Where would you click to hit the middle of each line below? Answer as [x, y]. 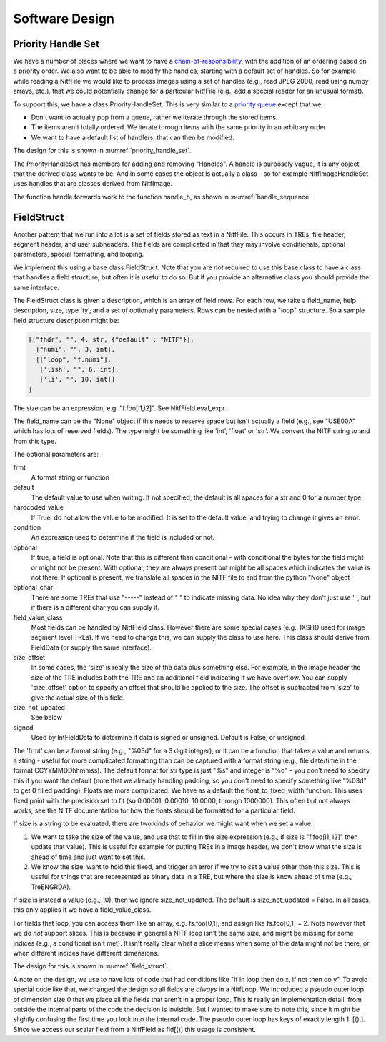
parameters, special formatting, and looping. [79, 254]
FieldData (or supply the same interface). [91, 647]
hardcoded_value [39, 507]
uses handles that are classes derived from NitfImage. [93, 184]
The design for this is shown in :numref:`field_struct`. [91, 966]
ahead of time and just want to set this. [88, 857]
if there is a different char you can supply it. [95, 607]
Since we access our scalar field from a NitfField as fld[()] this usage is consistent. [135, 1029]
